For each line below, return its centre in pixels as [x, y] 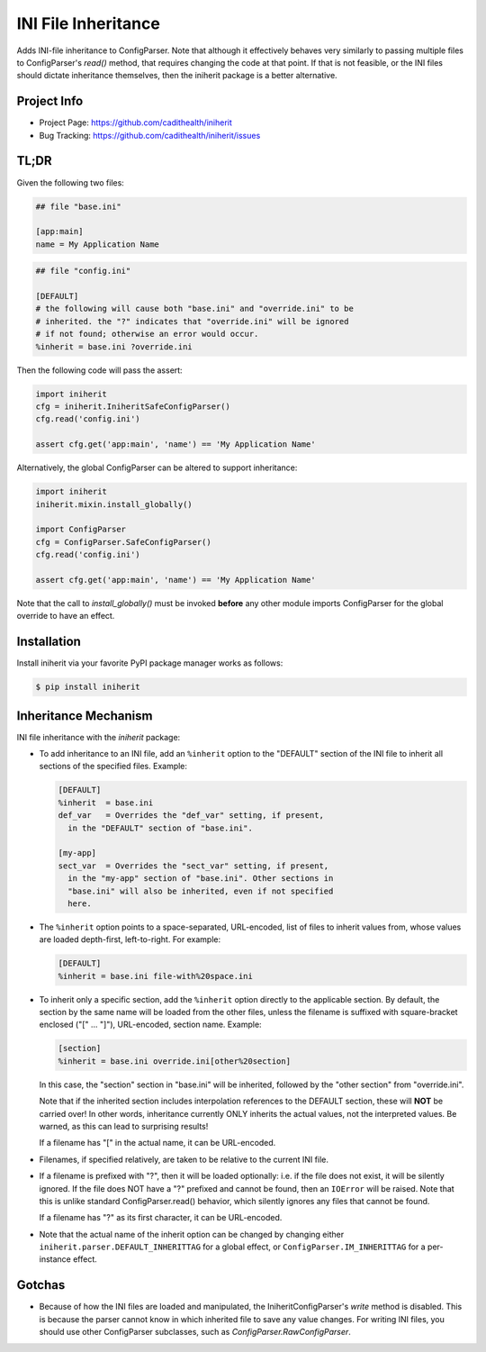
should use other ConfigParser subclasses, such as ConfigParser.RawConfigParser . [195, 1332]
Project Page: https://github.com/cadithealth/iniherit [136, 122]
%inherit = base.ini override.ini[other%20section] [175, 1061]
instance [55, 1259]
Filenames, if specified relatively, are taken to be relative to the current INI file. [184, 1159]
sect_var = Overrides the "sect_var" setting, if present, [193, 866]
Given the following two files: [71, 182]
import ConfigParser [81, 530]
